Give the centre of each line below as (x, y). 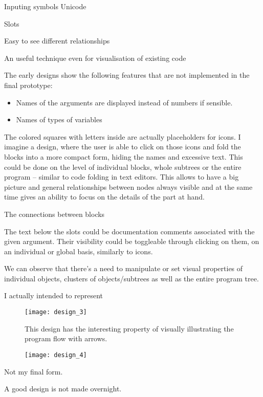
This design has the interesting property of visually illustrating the (129, 328)
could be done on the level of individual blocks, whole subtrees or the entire (123, 167)
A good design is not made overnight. (63, 389)
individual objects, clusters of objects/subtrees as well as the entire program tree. (131, 278)
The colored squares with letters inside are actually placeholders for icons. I (123, 136)
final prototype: (28, 85)
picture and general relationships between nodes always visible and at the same (128, 186)
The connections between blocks (54, 214)
